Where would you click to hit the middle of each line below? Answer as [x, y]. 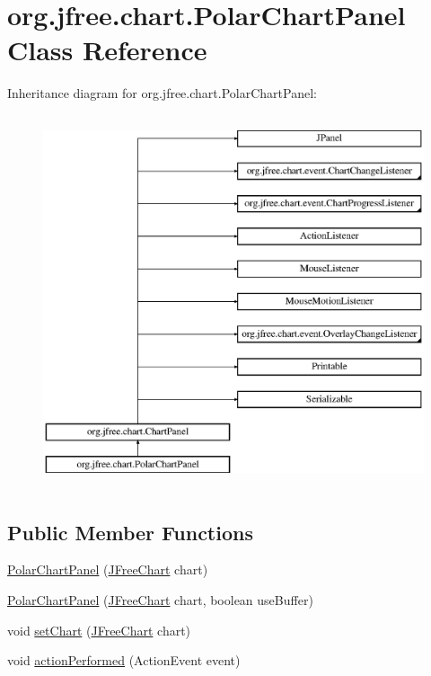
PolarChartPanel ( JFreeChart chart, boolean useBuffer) [160, 600]
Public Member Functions [130, 532]
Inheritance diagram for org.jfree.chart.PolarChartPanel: [162, 93]
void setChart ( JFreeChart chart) [99, 630]
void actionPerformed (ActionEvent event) [124, 660]
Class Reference [107, 50]
